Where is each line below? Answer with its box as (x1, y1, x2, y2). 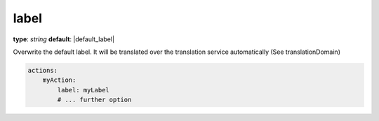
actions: (27, 66, 58, 74)
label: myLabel (57, 86, 110, 94)
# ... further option (57, 96, 132, 104)
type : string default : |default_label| (13, 35, 115, 43)
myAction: (42, 76, 77, 84)
